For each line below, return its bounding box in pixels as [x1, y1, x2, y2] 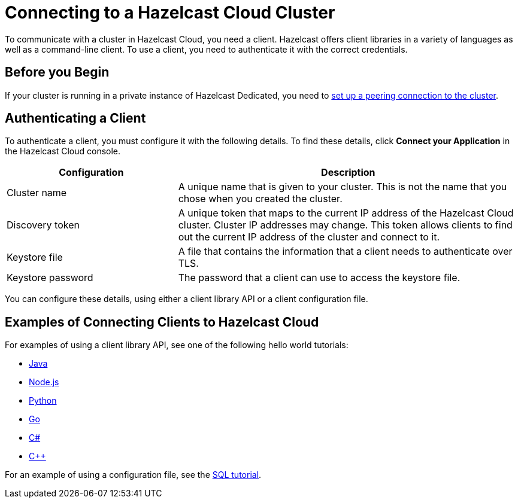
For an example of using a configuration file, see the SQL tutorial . [5, 470, 262, 480]
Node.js [29, 377, 59, 388]
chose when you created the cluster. [178, 193, 343, 205]
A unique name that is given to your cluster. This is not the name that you [178, 181, 507, 193]
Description [321, 166, 375, 179]
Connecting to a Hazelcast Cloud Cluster [5, 2, 335, 23]
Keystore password [7, 272, 93, 284]
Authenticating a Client [5, 111, 146, 126]
